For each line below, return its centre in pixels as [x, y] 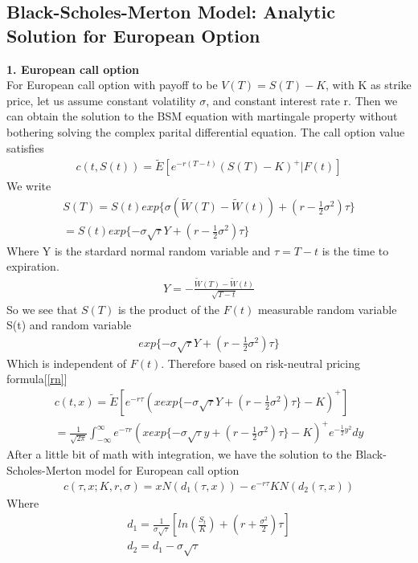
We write [29, 186]
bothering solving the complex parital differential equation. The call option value [206, 131]
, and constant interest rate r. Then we [302, 100]
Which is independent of [67, 363]
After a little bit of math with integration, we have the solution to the [179, 454]
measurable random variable [327, 309]
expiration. [33, 266]
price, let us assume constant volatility [101, 100]
